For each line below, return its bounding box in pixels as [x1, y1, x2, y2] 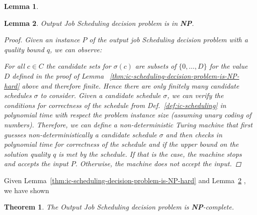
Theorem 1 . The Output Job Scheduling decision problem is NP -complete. [4, 202, 234, 212]
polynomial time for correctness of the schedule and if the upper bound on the [4, 139, 239, 149]
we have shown [4, 185, 49, 195]
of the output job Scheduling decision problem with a [89, 34, 248, 45]
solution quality [4, 148, 51, 159]
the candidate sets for [46, 61, 111, 71]
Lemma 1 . [4, 1, 39, 11]
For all [4, 61, 25, 71]
